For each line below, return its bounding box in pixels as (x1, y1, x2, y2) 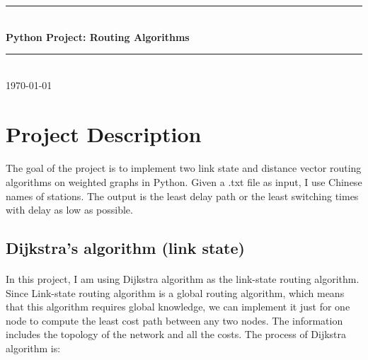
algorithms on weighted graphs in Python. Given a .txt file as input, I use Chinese (6, 174, 362, 189)
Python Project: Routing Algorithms (6, 29, 190, 44)
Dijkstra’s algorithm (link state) (6, 237, 245, 259)
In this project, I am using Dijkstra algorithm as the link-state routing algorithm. (6, 272, 360, 286)
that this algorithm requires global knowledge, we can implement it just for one (6, 299, 350, 314)
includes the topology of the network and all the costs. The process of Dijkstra (6, 327, 347, 342)
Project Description (6, 119, 202, 148)
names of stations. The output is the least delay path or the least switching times (6, 188, 359, 203)
